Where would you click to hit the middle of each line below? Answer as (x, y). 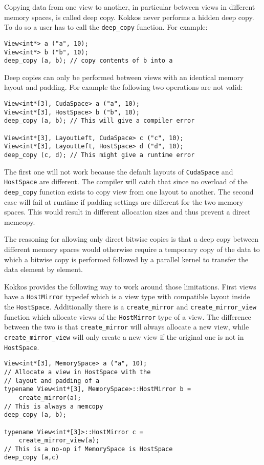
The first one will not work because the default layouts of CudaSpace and (119, 171)
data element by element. (43, 269)
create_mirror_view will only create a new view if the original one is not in (124, 336)
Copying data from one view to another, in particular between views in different (130, 7)
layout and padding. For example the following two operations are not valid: (124, 87)
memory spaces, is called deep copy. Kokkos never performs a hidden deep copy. (129, 17)
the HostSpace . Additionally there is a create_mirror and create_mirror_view (130, 306)
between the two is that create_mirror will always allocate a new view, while (127, 327)
